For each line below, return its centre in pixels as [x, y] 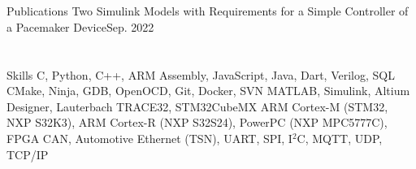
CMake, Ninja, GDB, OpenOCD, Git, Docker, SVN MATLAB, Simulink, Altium [208, 91]
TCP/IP [28, 154]
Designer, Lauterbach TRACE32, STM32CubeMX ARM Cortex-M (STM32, [197, 106]
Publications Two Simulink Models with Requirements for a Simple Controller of [208, 11]
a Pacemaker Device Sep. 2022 [80, 26]
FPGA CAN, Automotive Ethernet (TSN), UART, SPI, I [149, 138]
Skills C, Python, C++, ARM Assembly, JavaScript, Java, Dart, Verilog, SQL [201, 74]
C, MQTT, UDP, [340, 138]
